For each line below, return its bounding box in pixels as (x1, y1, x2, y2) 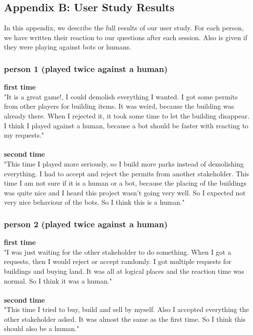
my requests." (4, 130, 45, 140)
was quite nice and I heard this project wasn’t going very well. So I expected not (4, 187, 246, 197)
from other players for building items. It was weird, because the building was (4, 101, 234, 111)
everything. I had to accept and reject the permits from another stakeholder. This (4, 168, 249, 178)
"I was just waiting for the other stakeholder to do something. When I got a (4, 246, 231, 257)
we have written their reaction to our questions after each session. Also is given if (4, 32, 248, 42)
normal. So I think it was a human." (4, 275, 112, 286)
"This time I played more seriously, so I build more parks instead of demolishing (4, 158, 244, 168)
